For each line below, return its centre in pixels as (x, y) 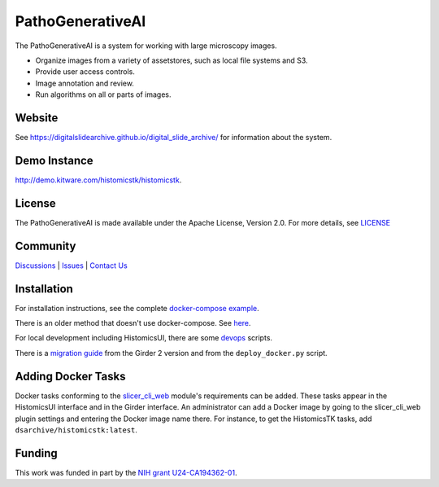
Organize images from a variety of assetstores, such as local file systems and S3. (172, 60)
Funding (37, 453)
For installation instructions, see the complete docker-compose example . (137, 308)
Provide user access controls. (85, 72)
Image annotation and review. (85, 83)
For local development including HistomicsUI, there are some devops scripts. (143, 338)
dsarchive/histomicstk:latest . (76, 430)
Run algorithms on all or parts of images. (103, 94)
